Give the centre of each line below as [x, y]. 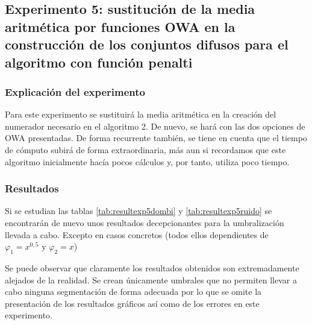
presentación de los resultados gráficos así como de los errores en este [132, 303]
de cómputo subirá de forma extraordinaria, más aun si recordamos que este [145, 149]
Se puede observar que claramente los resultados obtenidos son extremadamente [152, 267]
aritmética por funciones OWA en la [120, 26]
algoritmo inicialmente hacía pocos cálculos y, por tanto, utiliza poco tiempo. [147, 161]
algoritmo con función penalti [99, 62]
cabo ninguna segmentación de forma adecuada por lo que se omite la [133, 292]
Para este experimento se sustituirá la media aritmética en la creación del [141, 114]
